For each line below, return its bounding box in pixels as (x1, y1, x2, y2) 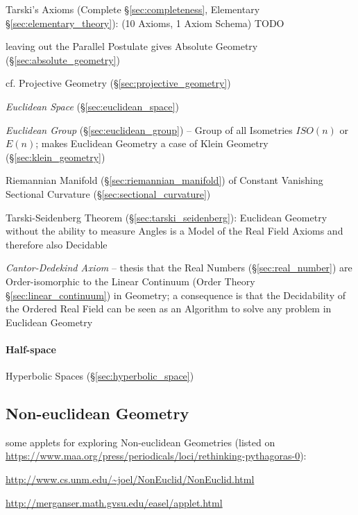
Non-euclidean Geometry (6, 403, 189, 424)
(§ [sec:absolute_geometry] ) (6, 52, 120, 67)
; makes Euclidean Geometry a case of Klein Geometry (35, 136, 268, 151)
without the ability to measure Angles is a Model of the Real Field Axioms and (6, 223, 343, 238)
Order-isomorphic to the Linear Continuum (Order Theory (6, 273, 255, 288)
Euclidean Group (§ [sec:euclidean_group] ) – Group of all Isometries (6, 122, 293, 137)
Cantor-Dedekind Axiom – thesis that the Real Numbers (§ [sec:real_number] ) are (6, 260, 352, 275)
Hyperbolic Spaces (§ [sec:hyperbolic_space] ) (6, 369, 194, 383)
